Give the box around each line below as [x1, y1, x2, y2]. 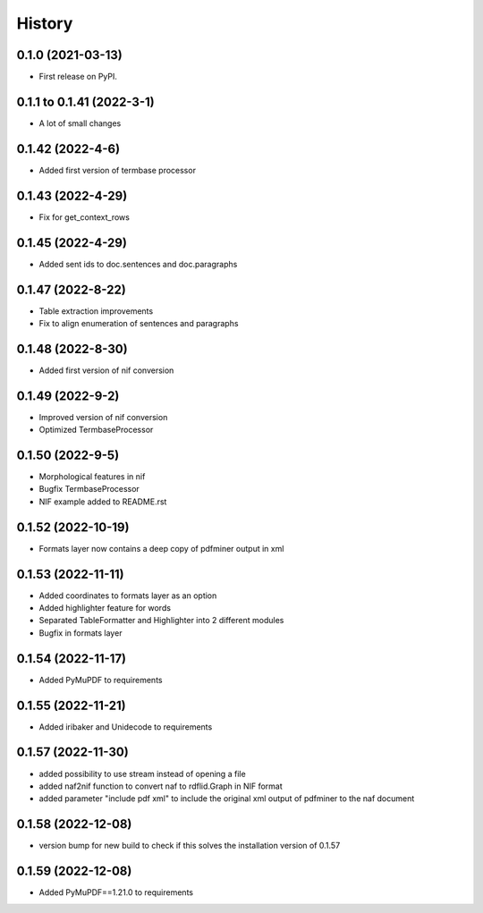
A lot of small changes [38, 117, 122, 129]
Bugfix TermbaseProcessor [38, 484, 140, 495]
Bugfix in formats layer [38, 627, 123, 638]
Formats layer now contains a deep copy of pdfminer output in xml [38, 543, 284, 554]
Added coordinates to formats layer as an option [38, 590, 217, 601]
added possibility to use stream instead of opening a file [38, 768, 246, 779]
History [16, 13, 73, 33]
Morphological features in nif [38, 471, 146, 482]
